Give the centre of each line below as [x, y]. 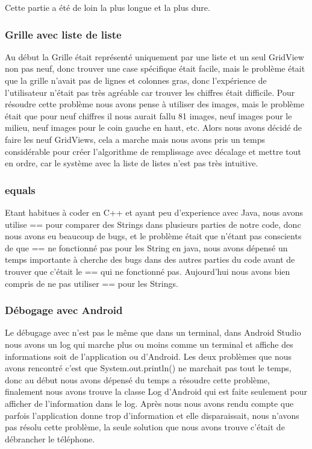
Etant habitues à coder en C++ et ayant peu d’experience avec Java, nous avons [154, 212]
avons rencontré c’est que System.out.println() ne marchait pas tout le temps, [148, 368]
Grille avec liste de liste [63, 34]
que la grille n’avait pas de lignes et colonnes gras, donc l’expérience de [136, 80]
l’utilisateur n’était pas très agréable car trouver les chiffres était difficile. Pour [150, 92]
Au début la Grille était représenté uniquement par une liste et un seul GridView [154, 56]
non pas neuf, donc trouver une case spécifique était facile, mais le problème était [155, 68]
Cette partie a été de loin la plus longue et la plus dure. [108, 7]
